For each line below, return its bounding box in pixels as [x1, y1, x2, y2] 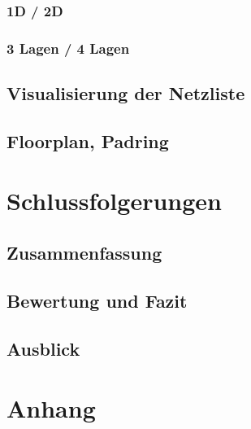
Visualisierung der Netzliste [6, 81, 245, 106]
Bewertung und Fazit [6, 287, 188, 313]
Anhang [6, 392, 96, 425]
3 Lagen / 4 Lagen [6, 37, 130, 58]
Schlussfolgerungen [6, 184, 222, 217]
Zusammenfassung [6, 240, 162, 265]
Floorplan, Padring [6, 128, 169, 153]
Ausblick [6, 335, 80, 361]
